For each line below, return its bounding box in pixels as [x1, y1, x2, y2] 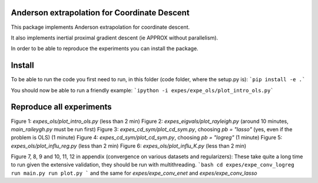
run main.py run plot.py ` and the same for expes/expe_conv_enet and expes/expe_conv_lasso [11, 169, 257, 177]
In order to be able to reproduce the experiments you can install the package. [11, 45, 198, 52]
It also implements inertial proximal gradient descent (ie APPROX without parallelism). [11, 34, 218, 41]
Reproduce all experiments [11, 102, 112, 112]
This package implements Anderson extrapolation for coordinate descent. [11, 24, 190, 31]
